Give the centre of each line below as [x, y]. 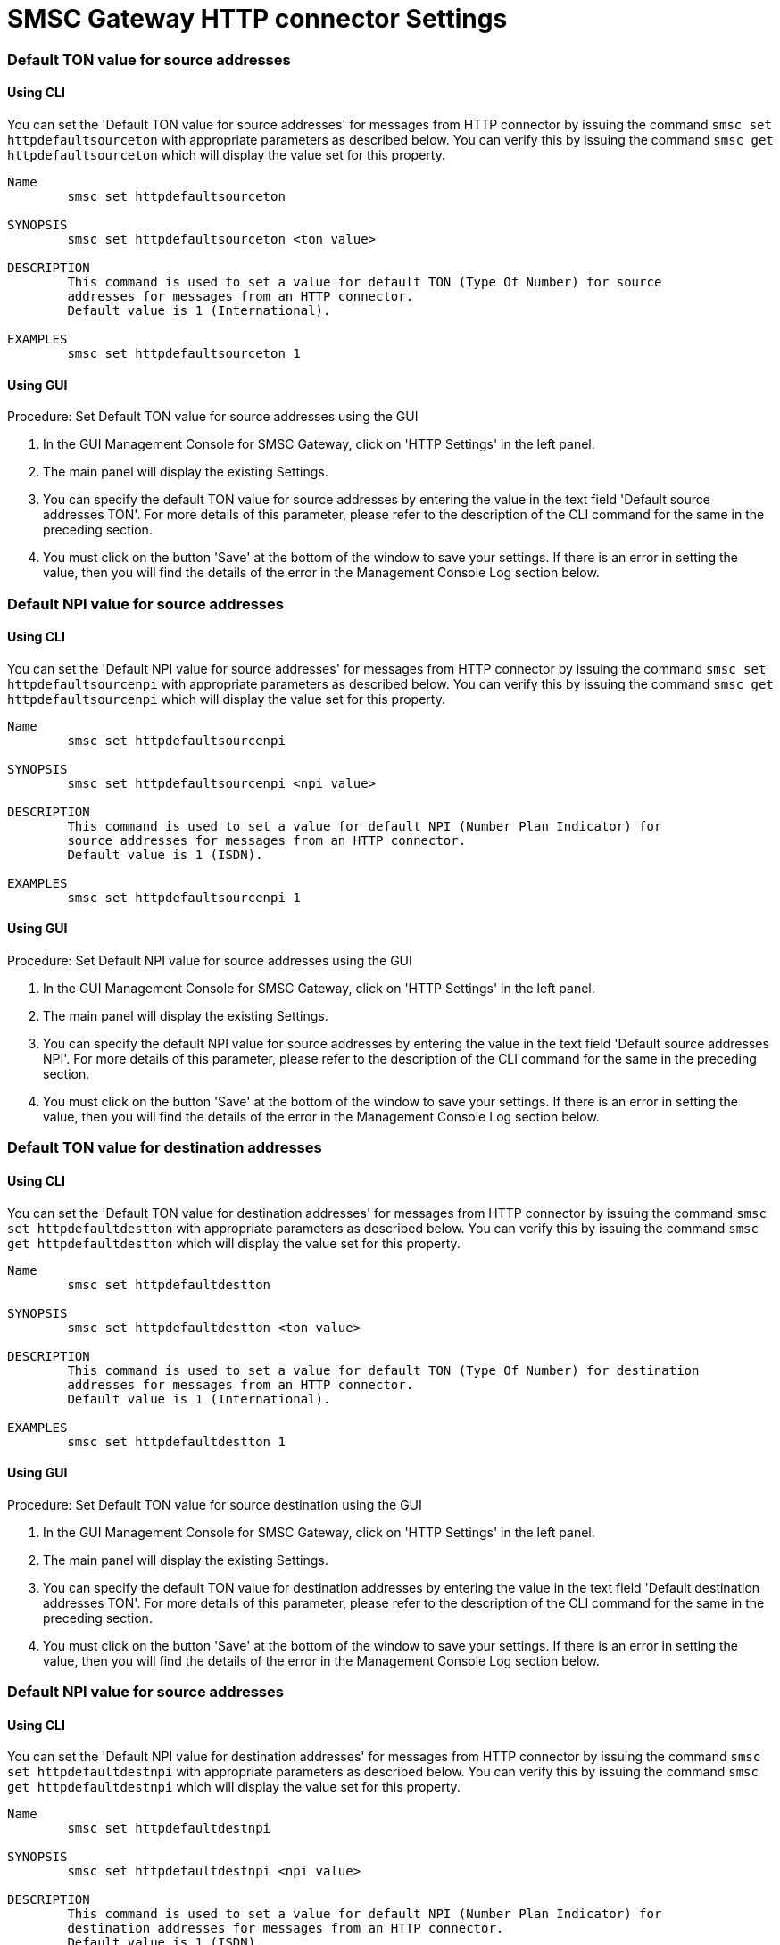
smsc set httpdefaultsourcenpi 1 [184, 897]
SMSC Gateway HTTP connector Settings [257, 19]
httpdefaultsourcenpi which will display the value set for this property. [226, 699]
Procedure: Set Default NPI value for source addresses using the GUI [210, 960]
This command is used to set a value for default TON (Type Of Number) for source [365, 281]
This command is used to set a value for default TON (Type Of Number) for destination [383, 1370]
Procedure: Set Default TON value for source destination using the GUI [215, 1504]
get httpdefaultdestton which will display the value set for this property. [234, 1243]
